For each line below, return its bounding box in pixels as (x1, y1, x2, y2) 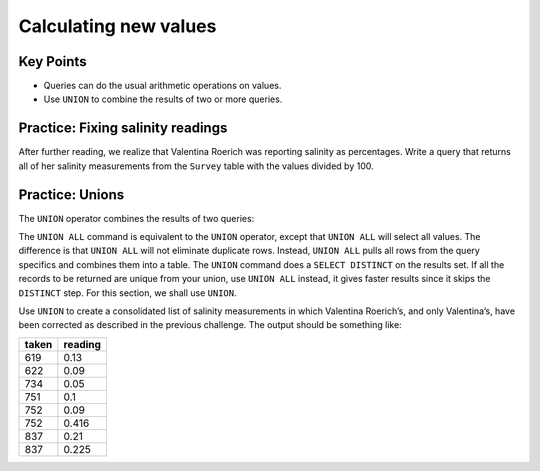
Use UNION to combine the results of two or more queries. (43, 93, 283, 105)
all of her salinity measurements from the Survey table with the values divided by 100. (18, 160, 374, 172)
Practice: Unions (18, 186, 125, 203)
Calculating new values (18, 15, 217, 37)
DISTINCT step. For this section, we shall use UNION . (18, 286, 237, 299)
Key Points (18, 53, 87, 70)
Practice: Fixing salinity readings (18, 120, 228, 137)
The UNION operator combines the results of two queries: (18, 212, 255, 224)
